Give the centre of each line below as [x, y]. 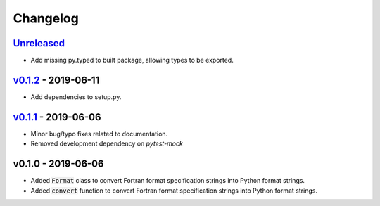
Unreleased [39, 43]
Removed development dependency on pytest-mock [107, 143]
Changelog [46, 18]
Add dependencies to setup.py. [76, 97]
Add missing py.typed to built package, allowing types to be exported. [132, 60]
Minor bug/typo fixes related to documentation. [99, 134]
